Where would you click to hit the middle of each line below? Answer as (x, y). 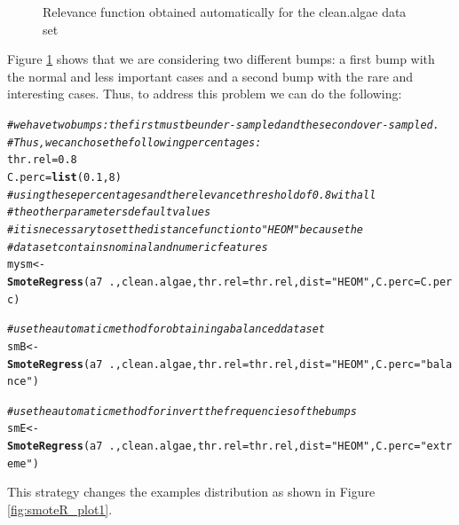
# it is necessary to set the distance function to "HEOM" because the (186, 229)
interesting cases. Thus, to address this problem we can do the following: (205, 94)
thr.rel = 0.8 (42, 160)
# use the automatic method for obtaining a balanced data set (166, 329)
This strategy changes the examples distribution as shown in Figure (191, 492)
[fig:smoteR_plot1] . (60, 509)
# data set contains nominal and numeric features (138, 247)
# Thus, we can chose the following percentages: (135, 142)
